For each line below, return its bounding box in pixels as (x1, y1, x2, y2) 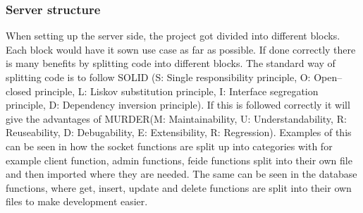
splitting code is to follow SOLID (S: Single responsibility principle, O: (6, 70, 311, 84)
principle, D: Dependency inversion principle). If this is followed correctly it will (6, 97, 350, 112)
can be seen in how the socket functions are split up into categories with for (6, 138, 333, 153)
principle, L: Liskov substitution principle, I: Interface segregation (35, 83, 319, 98)
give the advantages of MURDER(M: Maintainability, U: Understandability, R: (6, 111, 347, 126)
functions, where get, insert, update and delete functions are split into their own (6, 180, 352, 195)
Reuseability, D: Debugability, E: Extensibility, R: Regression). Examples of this (6, 125, 352, 140)
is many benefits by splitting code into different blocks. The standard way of (6, 56, 336, 71)
